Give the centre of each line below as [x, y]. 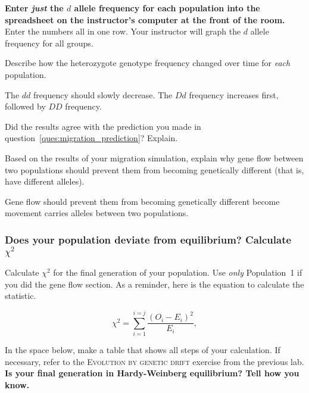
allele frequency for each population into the [167, 8]
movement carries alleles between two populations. [97, 213]
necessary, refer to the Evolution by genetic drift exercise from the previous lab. [154, 361]
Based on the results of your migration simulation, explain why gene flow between [154, 157]
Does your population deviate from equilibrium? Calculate [148, 239]
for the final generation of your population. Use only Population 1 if [178, 272]
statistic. [21, 296]
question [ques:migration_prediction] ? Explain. [91, 138]
